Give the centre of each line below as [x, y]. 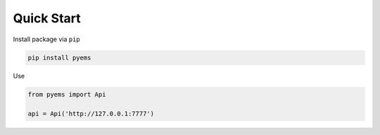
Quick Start [47, 18]
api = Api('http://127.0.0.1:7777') [91, 114]
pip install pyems [59, 57]
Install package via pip [46, 39]
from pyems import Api [67, 94]
